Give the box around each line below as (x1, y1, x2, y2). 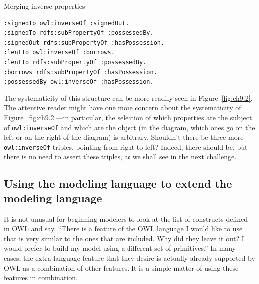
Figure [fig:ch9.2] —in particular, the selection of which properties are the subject (4, 112, 252, 122)
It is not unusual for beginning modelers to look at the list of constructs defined (4, 213, 248, 224)
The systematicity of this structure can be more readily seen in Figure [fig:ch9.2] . (4, 93, 253, 103)
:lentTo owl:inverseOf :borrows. (4, 49, 115, 56)
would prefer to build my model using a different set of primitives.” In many (4, 243, 236, 253)
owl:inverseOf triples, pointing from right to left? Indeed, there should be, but (4, 141, 248, 152)
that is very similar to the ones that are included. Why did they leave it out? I (4, 233, 244, 243)
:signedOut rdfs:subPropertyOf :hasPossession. (4, 39, 165, 46)
